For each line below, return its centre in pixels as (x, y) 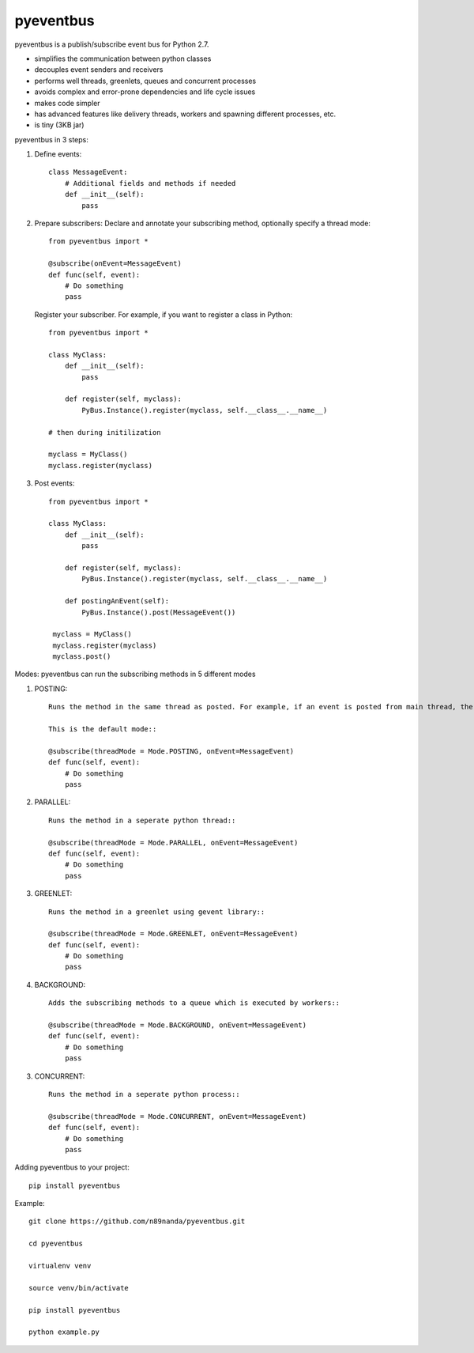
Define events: (58, 154)
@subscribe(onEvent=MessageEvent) (115, 264)
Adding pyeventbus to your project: (72, 1167)
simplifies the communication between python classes (123, 59)
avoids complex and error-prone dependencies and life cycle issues (145, 92)
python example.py (64, 1332)
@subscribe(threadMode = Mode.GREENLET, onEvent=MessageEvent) (173, 934)
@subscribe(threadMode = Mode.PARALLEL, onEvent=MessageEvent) (173, 843)
